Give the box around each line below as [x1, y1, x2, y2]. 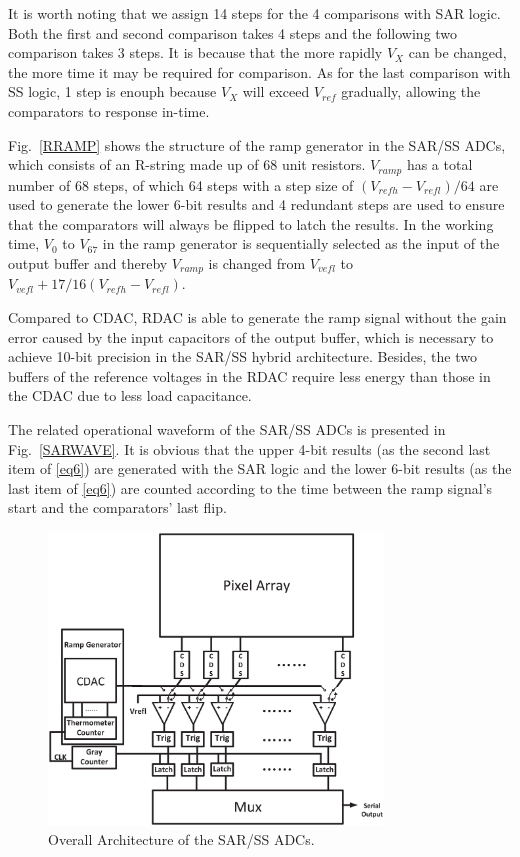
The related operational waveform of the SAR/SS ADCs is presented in [8, 419, 446, 439]
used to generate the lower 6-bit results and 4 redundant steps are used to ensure [8, 194, 505, 215]
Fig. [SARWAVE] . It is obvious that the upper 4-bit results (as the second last [8, 438, 491, 459]
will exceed [242, 81, 310, 102]
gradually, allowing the [341, 81, 481, 102]
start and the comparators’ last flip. [8, 497, 227, 518]
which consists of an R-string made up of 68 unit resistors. [8, 154, 366, 175]
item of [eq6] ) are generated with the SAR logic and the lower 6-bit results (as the [8, 458, 512, 479]
